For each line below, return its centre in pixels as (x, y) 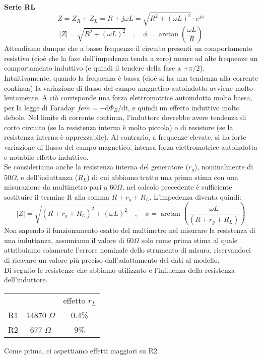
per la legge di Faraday (40, 107)
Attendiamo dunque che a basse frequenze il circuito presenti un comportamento (128, 48)
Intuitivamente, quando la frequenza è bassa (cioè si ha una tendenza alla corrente (131, 77)
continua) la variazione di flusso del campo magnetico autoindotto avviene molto (128, 87)
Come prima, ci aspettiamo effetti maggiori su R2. (82, 350)
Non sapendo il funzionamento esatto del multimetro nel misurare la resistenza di (130, 230)
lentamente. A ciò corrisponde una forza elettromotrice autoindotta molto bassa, (128, 98)
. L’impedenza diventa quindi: (195, 196)
